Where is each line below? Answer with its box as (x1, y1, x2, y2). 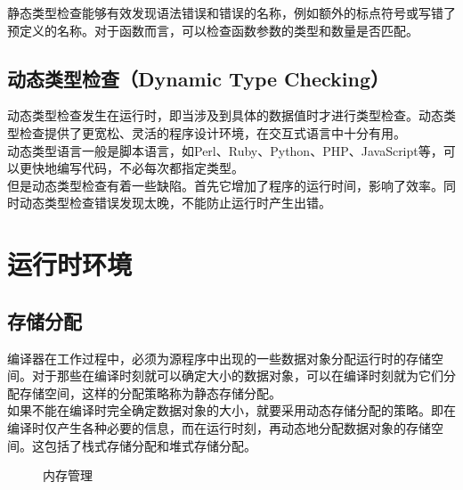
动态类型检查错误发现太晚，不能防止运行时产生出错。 (19, 193, 331, 212)
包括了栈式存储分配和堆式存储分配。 (44, 436, 256, 454)
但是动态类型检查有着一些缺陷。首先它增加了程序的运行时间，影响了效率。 (7, 176, 443, 194)
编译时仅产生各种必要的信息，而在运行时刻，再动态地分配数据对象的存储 (7, 418, 431, 437)
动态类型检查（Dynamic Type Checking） (7, 64, 390, 92)
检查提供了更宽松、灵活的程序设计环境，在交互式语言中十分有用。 (19, 123, 406, 142)
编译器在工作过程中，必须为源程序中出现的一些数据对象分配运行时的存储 (7, 348, 431, 367)
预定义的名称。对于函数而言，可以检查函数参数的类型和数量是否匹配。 (7, 20, 418, 39)
